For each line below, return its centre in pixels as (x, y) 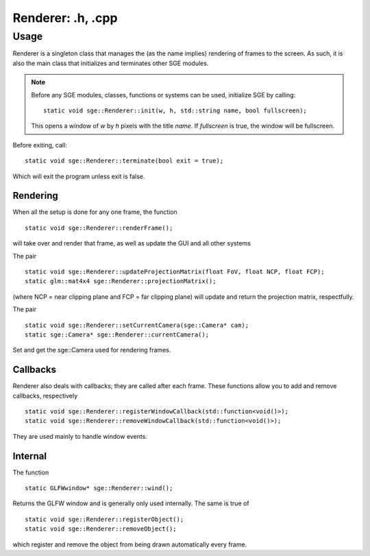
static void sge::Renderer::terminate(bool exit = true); (124, 161)
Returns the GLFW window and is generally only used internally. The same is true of (131, 503)
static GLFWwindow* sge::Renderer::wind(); (99, 488)
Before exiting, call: (40, 145)
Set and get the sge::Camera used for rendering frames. (92, 350)
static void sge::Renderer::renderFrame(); (99, 228)
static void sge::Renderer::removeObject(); (101, 529)
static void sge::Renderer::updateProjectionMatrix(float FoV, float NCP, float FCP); (175, 271)
